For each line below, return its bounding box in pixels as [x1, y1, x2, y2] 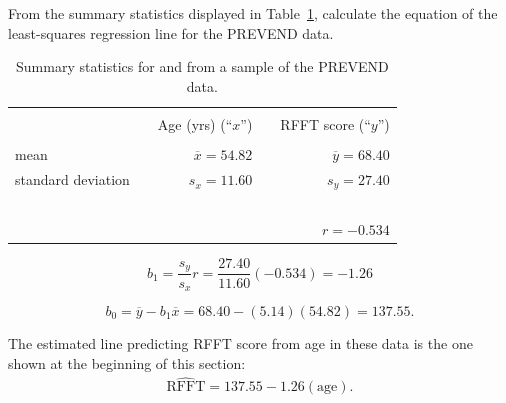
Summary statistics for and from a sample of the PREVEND [16, 56, 389, 77]
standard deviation [15, 169, 130, 190]
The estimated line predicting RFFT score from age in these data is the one [8, 332, 473, 353]
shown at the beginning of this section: [8, 352, 246, 373]
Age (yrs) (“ [157, 113, 233, 134]
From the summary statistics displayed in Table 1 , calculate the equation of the [8, 3, 498, 23]
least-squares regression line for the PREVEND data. [8, 22, 334, 43]
